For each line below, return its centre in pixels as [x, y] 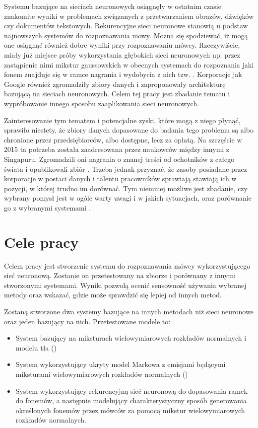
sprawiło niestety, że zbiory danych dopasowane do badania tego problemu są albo [129, 130]
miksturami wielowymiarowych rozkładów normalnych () [102, 374]
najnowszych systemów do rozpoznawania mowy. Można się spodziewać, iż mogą [126, 35]
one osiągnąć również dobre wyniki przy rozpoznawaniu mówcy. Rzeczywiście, [122, 45]
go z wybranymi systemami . [48, 207]
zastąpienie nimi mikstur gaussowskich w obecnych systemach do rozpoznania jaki [129, 64]
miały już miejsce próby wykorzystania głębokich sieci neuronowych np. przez [122, 54]
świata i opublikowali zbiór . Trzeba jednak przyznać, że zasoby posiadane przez [126, 169]
